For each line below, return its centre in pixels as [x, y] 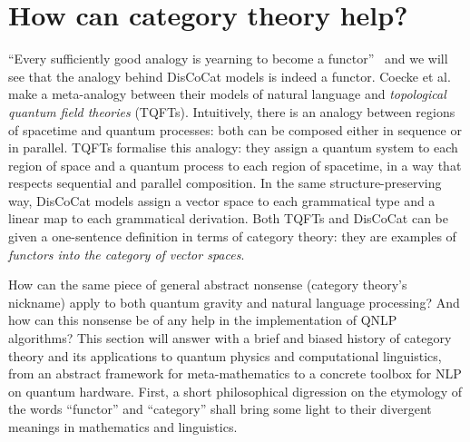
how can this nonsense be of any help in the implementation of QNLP [203, 320]
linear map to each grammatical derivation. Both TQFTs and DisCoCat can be [229, 218]
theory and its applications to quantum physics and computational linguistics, [225, 355]
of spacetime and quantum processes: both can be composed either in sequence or [235, 129]
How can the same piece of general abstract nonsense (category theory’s [208, 285]
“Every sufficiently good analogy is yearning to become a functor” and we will [228, 59]
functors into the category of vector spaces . [127, 254]
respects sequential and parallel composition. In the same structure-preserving [225, 183]
